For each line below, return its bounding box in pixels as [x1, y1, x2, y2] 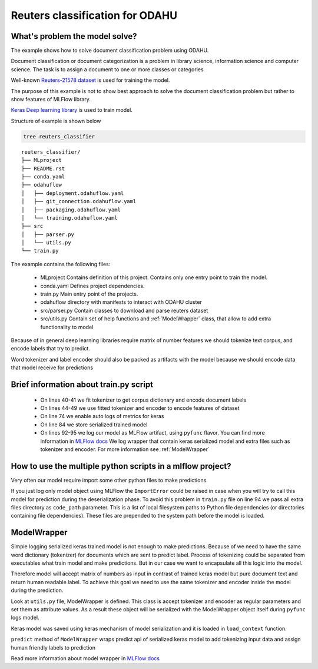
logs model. [11, 614, 39, 621]
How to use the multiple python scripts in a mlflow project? [11, 461, 232, 471]
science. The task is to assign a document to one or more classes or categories [11, 65, 204, 73]
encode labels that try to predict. [11, 345, 91, 352]
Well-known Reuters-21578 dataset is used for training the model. [11, 77, 170, 84]
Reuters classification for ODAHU [11, 9, 178, 22]
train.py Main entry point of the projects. [40, 290, 138, 297]
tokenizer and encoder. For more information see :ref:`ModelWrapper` [40, 445, 210, 453]
